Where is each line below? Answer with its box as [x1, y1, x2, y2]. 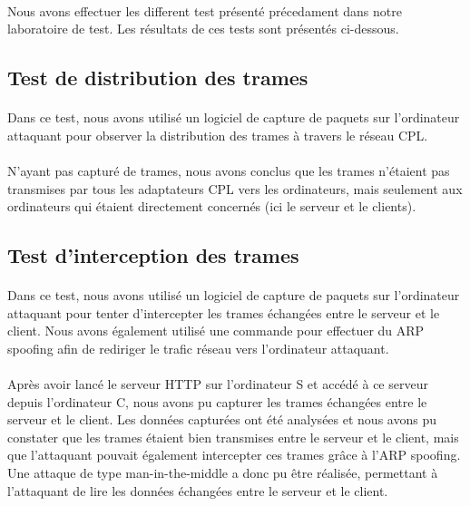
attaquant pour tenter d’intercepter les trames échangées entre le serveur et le [7, 303, 440, 322]
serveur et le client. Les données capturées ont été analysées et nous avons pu [7, 410, 436, 429]
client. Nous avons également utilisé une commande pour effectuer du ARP [7, 321, 425, 340]
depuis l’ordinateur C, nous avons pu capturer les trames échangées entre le [7, 392, 427, 411]
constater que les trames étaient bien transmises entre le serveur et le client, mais [7, 427, 459, 446]
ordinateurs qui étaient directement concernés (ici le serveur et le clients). [7, 197, 416, 216]
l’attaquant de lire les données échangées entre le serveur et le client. [7, 481, 388, 500]
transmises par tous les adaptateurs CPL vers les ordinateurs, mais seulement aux [7, 179, 463, 198]
